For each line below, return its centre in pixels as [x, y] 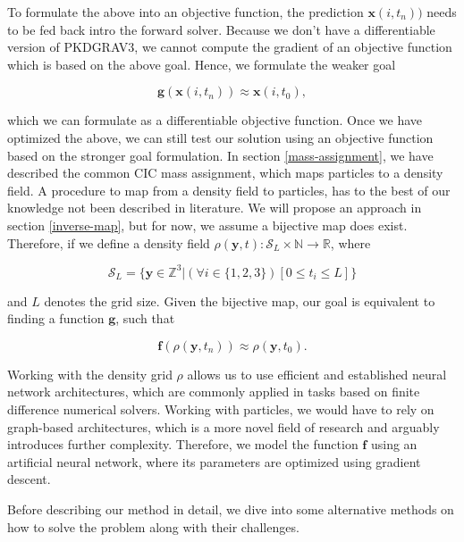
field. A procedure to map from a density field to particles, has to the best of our [229, 190]
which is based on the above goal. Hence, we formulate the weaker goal [202, 64]
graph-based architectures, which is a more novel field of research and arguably [224, 426]
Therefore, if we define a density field [109, 242]
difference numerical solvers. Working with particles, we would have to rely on [221, 409]
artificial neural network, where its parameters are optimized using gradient [214, 461]
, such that [145, 318]
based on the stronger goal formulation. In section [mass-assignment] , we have [220, 155]
